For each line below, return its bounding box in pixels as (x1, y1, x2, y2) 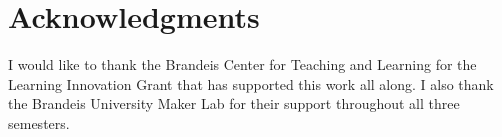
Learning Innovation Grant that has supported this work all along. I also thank (8, 73, 494, 94)
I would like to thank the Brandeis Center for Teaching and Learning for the (8, 54, 477, 75)
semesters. (8, 112, 70, 133)
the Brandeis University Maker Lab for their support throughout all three (8, 93, 460, 114)
